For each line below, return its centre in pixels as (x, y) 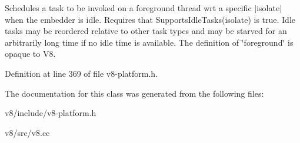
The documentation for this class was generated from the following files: (134, 93)
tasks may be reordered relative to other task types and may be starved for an (146, 31)
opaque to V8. (30, 54)
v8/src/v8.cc (27, 132)
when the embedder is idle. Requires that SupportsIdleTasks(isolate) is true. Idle (150, 19)
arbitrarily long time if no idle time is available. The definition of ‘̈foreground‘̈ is (149, 42)
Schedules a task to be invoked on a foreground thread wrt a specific (128, 8)
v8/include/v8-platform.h (51, 113)
